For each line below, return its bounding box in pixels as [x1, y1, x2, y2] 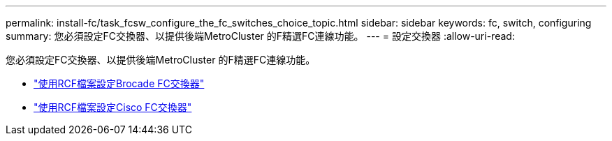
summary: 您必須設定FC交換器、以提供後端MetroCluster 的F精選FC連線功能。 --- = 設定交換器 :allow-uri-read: [6, 30, 515, 42]
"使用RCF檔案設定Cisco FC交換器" [34, 101, 192, 113]
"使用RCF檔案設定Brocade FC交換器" [34, 77, 205, 89]
